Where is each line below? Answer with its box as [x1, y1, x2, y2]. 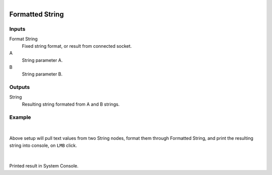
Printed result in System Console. [9, 163, 79, 169]
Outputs [9, 83, 30, 91]
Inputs [9, 25, 26, 32]
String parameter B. [22, 71, 63, 77]
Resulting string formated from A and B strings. [22, 101, 120, 107]
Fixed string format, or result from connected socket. [22, 43, 132, 49]
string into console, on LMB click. [9, 142, 78, 148]
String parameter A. [22, 57, 63, 63]
